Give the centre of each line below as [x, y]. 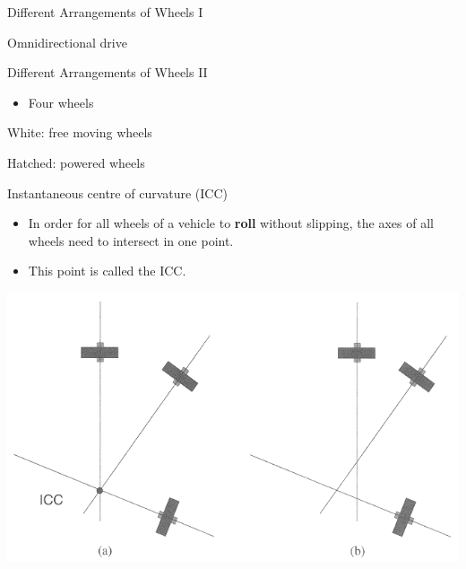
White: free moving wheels [80, 132]
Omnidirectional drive [67, 42]
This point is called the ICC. [107, 271]
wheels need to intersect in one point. [131, 240]
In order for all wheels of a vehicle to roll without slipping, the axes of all [231, 223]
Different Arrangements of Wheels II [108, 72]
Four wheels [61, 102]
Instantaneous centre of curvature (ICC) [118, 193]
